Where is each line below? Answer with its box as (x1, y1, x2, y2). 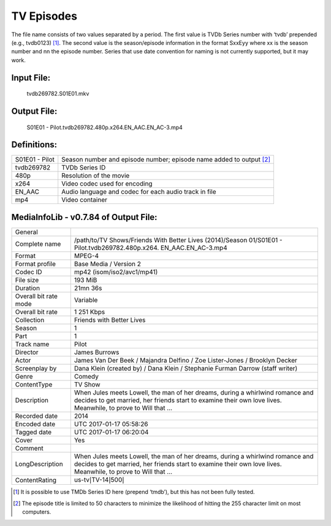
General (15, 227, 38, 236)
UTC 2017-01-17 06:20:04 (74, 428, 149, 436)
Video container (61, 195, 107, 204)
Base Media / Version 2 (74, 259, 141, 268)
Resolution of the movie (61, 171, 130, 180)
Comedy (74, 372, 99, 380)
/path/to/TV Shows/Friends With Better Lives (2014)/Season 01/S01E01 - (74, 235, 283, 244)
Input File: (11, 73, 51, 83)
